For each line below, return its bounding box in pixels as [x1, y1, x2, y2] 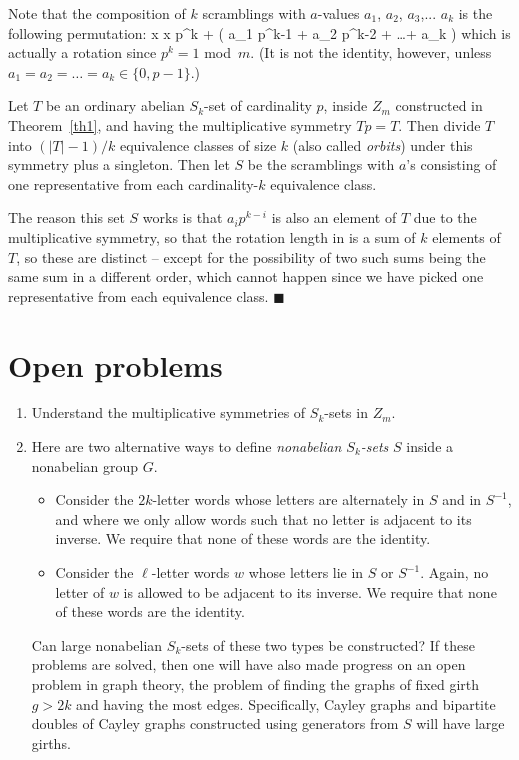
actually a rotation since [8, 42, 157, 63]
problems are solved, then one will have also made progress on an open [31, 654, 466, 675]
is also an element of [271, 207, 397, 228]
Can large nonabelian [31, 634, 163, 655]
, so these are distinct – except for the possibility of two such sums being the [16, 246, 486, 267]
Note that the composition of [8, 3, 186, 23]
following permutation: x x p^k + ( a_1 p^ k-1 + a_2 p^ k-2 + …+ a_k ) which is [8, 22, 511, 43]
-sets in [324, 402, 368, 423]
